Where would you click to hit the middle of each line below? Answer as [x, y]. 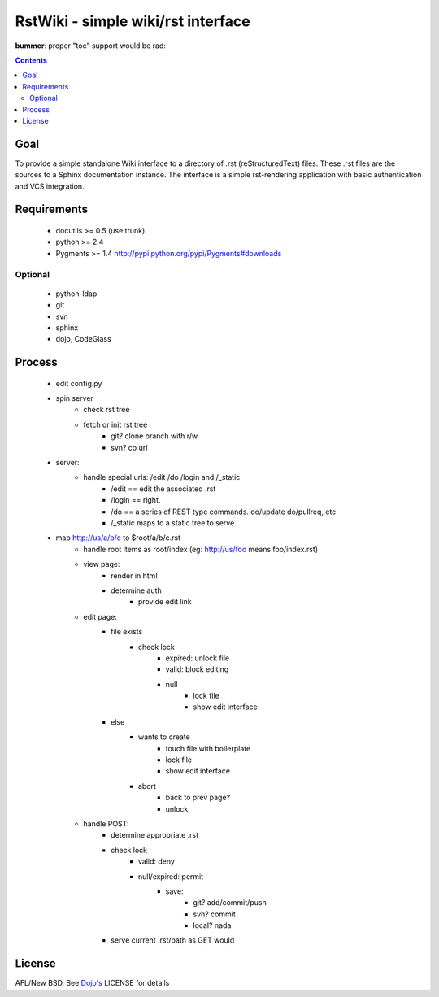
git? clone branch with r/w [154, 436]
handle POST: [106, 823]
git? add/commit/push [230, 903]
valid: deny [156, 861]
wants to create [164, 737]
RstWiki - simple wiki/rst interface [133, 21]
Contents [31, 60]
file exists [127, 632]
